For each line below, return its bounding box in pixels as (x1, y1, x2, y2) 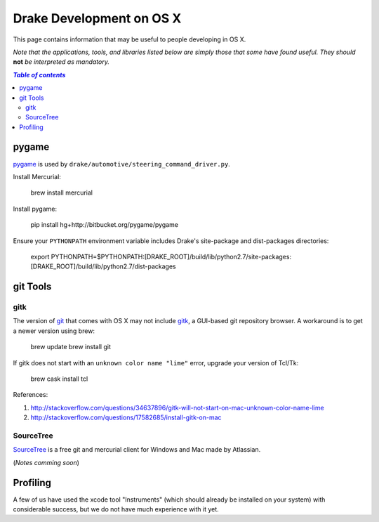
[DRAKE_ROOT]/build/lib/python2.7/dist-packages (30, 262, 176, 270)
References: (13, 391, 48, 399)
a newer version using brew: (13, 327, 95, 335)
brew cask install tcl (30, 374, 88, 383)
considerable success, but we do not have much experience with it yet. (13, 505, 219, 514)
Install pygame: (13, 204, 58, 213)
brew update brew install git (30, 343, 112, 351)
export (30, 252, 50, 261)
